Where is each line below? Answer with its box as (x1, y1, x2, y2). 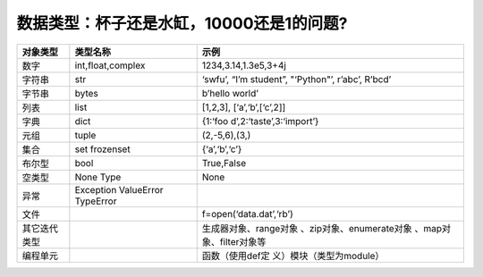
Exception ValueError (74, 183, 165, 196)
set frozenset (74, 143, 131, 155)
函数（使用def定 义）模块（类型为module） (201, 249, 385, 262)
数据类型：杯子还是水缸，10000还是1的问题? (16, 13, 348, 33)
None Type (74, 171, 122, 183)
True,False (201, 156, 246, 169)
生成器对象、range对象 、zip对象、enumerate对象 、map (201, 222, 443, 234)
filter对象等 (219, 235, 267, 248)
